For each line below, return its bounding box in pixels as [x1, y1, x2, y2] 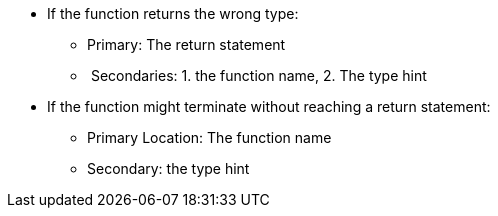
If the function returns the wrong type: [47, 5, 299, 22]
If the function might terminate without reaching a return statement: [47, 98, 491, 115]
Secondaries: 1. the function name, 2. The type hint [90, 67, 427, 84]
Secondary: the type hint [87, 160, 250, 177]
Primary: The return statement [87, 36, 286, 53]
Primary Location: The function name [87, 129, 332, 146]
